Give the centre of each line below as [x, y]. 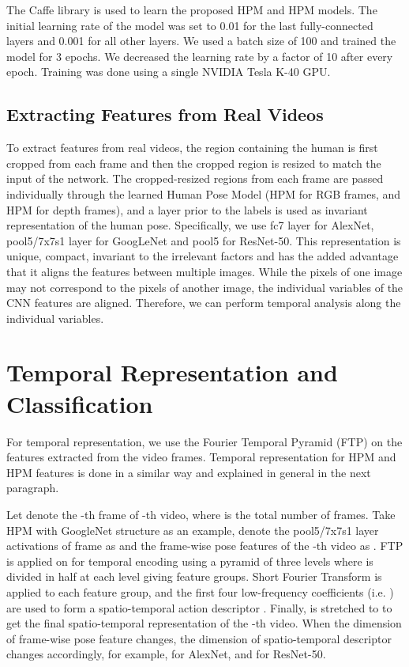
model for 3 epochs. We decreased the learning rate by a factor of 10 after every [200, 56]
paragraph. [33, 488]
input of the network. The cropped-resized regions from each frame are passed [195, 178]
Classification [80, 403]
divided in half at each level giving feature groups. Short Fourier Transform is [194, 576]
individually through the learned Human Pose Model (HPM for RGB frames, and [204, 193]
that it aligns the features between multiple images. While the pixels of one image [204, 271]
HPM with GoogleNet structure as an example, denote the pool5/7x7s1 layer [193, 530]
